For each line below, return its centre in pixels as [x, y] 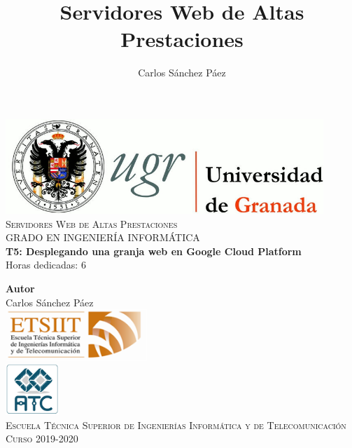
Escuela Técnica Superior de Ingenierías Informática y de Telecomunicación [176, 425]
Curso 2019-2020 [42, 439]
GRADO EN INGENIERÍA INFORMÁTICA [103, 237]
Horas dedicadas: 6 [46, 265]
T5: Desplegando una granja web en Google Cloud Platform [154, 251]
